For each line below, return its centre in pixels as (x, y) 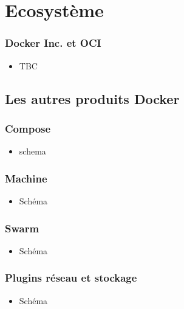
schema (32, 151)
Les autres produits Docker (92, 98)
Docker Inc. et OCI (53, 43)
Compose (28, 128)
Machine (26, 178)
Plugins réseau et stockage (71, 278)
